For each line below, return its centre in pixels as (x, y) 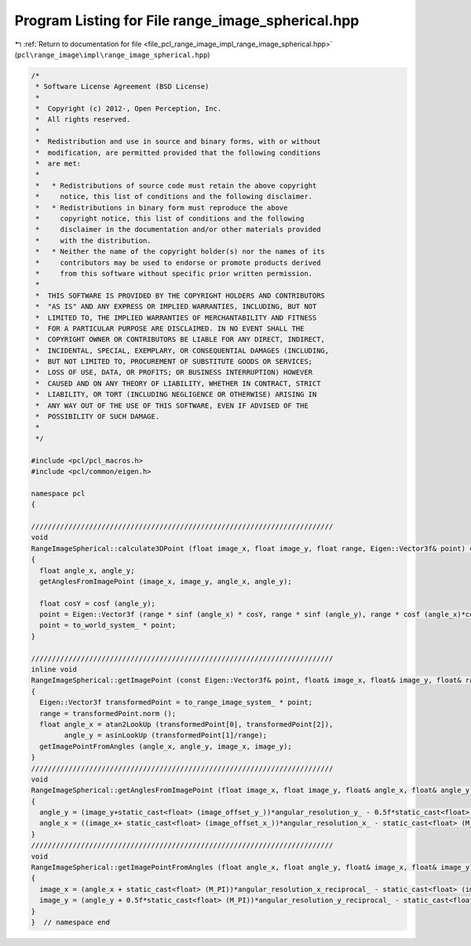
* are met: (58, 164)
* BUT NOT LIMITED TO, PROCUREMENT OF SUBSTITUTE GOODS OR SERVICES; (174, 362)
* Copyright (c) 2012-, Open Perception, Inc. (129, 109)
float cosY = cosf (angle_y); (98, 603)
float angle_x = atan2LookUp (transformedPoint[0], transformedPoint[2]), (186, 724)
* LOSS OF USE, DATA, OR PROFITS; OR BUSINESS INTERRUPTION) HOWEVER (174, 372)
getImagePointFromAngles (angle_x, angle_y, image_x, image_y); (166, 746)
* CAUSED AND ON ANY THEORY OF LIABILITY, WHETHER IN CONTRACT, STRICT (178, 383)
